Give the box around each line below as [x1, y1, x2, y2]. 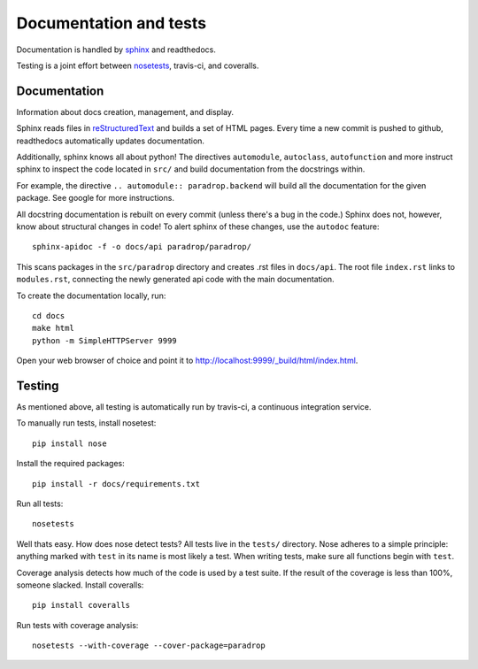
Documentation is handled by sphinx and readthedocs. [16, 44, 216, 55]
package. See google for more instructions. [16, 193, 174, 204]
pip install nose [32, 438, 107, 449]
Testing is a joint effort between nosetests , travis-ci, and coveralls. [16, 60, 259, 71]
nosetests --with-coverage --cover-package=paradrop [32, 641, 266, 650]
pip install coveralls [32, 600, 131, 611]
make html [32, 323, 74, 334]
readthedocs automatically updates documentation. [16, 135, 205, 146]
